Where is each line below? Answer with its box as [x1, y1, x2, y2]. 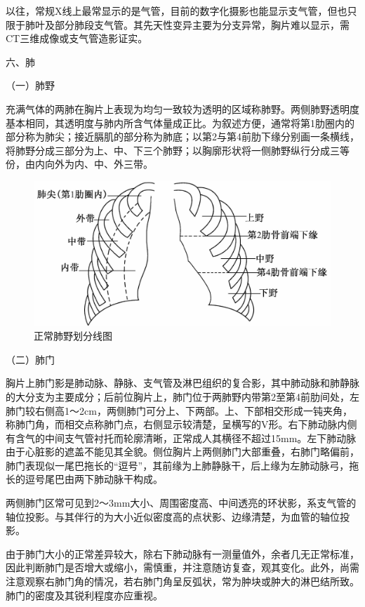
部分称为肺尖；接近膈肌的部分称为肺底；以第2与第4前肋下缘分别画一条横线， [6, 129, 359, 144]
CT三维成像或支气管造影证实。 [6, 31, 148, 46]
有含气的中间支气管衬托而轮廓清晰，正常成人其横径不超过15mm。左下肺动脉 [6, 430, 357, 445]
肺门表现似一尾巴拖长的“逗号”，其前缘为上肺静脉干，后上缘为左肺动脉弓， [6, 458, 350, 472]
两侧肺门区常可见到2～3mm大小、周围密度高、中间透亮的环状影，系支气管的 [6, 495, 357, 510]
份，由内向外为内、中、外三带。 [6, 156, 153, 171]
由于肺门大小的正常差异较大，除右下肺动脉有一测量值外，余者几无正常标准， [6, 546, 359, 561]
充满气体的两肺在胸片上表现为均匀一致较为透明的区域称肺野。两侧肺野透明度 [6, 101, 359, 116]
